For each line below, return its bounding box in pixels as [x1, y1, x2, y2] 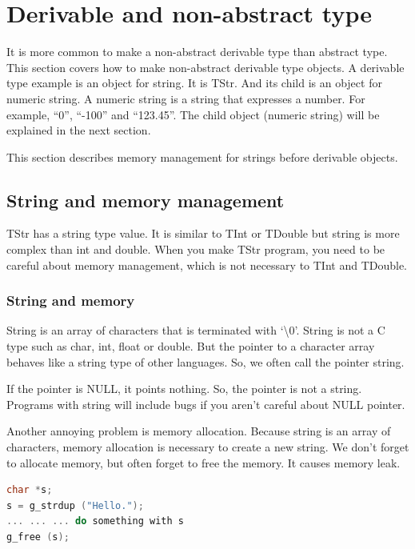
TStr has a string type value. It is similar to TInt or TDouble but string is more [6, 225, 400, 242]
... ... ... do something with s [6, 515, 184, 527]
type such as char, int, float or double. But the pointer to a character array [6, 338, 375, 355]
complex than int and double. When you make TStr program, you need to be [6, 241, 385, 258]
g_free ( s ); [6, 531, 70, 543]
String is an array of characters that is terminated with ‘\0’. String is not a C [6, 322, 385, 339]
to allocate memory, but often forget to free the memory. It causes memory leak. [6, 454, 401, 471]
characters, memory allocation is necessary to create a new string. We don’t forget [6, 439, 409, 455]
